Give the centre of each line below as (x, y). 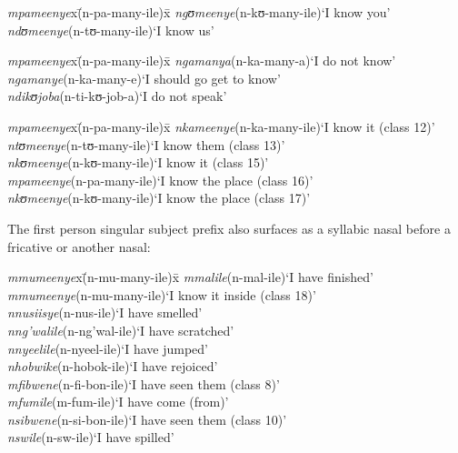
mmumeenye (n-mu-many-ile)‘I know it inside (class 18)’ (162, 294)
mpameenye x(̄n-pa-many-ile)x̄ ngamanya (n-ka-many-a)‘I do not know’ (202, 60)
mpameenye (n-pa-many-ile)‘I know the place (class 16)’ (160, 180)
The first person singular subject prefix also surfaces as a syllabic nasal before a (229, 228)
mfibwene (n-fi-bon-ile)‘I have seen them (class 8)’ (144, 383)
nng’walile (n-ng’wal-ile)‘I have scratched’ (121, 330)
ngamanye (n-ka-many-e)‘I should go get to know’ (144, 78)
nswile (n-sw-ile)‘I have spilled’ (91, 437)
